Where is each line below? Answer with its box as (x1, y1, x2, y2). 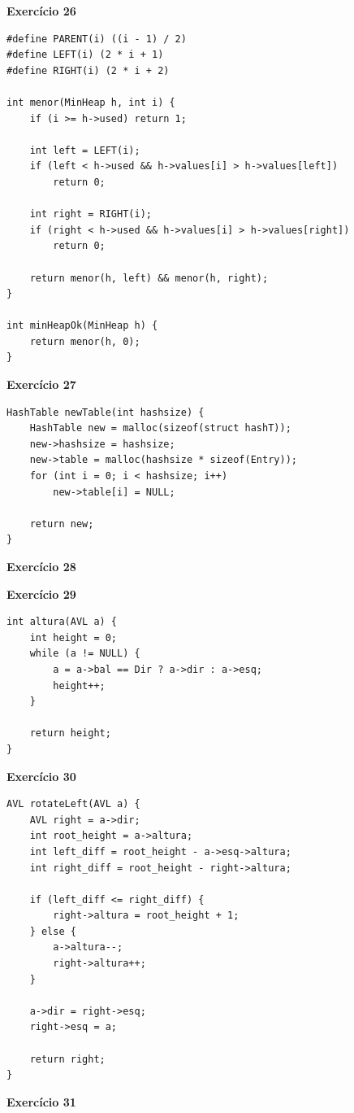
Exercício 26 (6, 2, 76, 19)
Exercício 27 (6, 376, 76, 393)
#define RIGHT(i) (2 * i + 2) (6, 64, 170, 76)
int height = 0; (29, 631, 118, 644)
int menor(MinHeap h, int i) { (6, 96, 175, 108)
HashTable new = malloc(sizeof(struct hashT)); (29, 422, 291, 434)
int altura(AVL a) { (6, 616, 118, 628)
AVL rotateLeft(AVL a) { (6, 798, 140, 810)
